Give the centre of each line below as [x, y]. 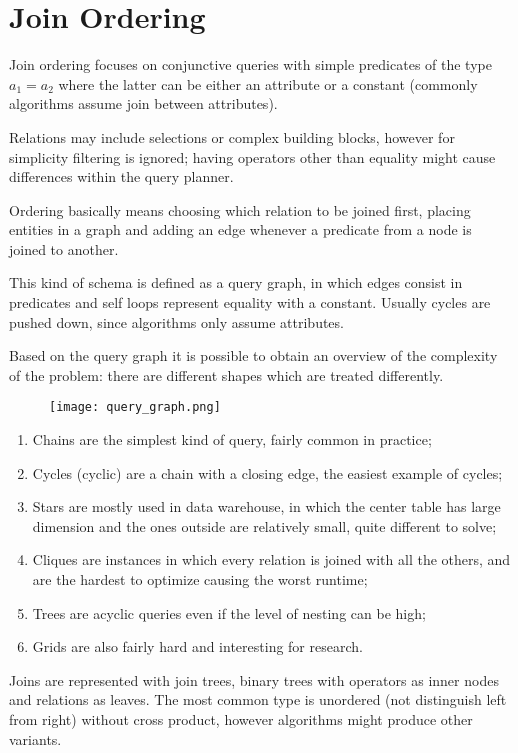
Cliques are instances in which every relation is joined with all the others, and [271, 559]
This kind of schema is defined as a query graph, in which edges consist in [236, 282]
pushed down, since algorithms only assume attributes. [176, 321]
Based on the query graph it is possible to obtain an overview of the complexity [253, 355]
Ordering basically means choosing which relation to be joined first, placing [240, 209]
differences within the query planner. [121, 176]
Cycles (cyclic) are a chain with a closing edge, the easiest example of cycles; [267, 472]
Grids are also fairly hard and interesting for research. [197, 646]
